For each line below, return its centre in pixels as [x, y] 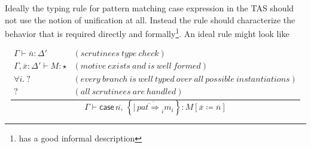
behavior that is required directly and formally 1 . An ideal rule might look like [147, 33]
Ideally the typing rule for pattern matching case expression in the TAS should [150, 8]
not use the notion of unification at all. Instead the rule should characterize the [150, 19]
